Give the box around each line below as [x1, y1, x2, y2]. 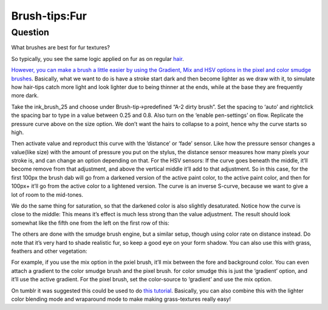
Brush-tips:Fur [11, 9, 87, 23]
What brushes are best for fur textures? [11, 44, 111, 51]
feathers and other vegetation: [11, 247, 87, 255]
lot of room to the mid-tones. [11, 191, 83, 198]
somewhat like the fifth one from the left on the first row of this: [11, 219, 169, 227]
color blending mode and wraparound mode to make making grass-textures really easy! [11, 295, 231, 303]
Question [11, 27, 50, 38]
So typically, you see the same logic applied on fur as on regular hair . [11, 55, 185, 62]
